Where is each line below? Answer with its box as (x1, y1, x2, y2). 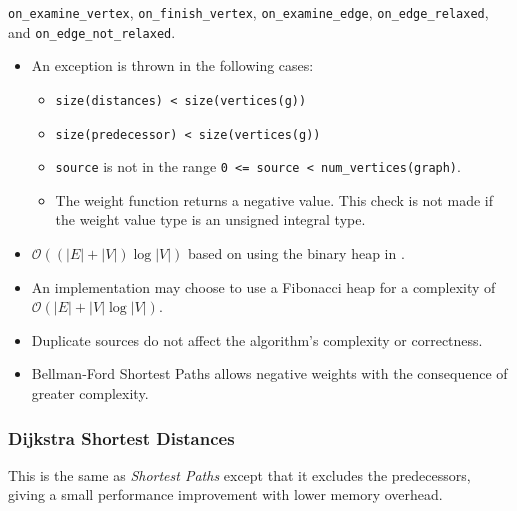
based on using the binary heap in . (188, 243, 405, 264)
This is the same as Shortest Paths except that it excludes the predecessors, (8, 464, 471, 485)
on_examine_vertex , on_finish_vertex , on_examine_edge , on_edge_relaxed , (8, 2, 489, 22)
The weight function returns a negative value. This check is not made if (55, 189, 493, 210)
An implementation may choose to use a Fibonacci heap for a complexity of (31, 276, 496, 297)
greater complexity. (31, 383, 149, 404)
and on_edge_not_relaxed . (8, 21, 176, 42)
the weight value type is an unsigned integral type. (55, 209, 366, 230)
